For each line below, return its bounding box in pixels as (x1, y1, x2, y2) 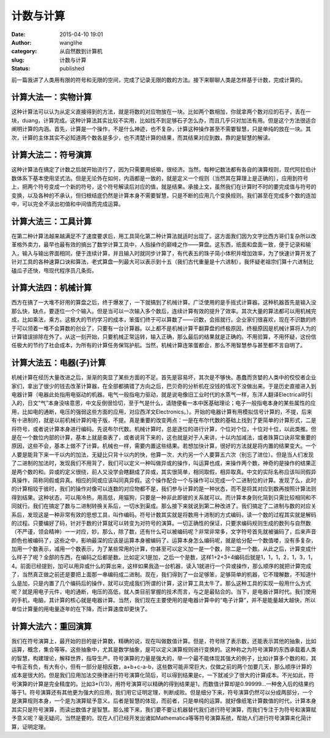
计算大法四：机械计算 (11, 282, 92, 293)
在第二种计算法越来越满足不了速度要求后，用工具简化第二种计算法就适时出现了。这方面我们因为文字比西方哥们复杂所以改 (11, 232, 317, 239)
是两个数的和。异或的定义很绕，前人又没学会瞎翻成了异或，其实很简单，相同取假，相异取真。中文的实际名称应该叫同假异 (11, 468, 317, 475)
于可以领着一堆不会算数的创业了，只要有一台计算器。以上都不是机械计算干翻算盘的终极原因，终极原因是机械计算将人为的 (11, 325, 317, 332)
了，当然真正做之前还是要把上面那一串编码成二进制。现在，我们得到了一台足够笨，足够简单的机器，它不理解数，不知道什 (11, 571, 317, 578)
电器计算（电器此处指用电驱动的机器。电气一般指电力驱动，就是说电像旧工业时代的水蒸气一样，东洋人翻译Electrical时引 (11, 391, 313, 398)
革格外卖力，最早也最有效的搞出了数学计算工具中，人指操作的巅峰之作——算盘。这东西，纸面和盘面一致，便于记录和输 (11, 241, 311, 248)
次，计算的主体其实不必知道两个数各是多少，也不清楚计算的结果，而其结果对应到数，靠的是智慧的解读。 (11, 134, 274, 141)
